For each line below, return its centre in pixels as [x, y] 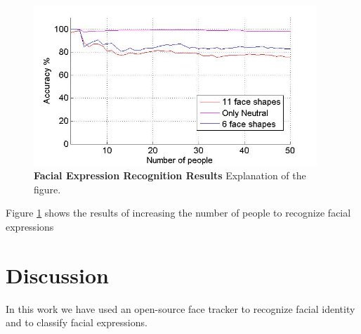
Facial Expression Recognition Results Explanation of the [170, 175]
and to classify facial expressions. [77, 322]
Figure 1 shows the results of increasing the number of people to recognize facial [178, 213]
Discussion [57, 275]
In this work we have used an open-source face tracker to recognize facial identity [180, 308]
